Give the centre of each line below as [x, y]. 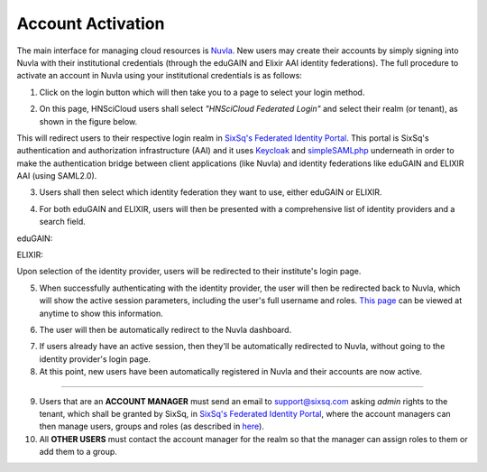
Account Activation [91, 23]
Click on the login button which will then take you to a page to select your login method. [202, 92]
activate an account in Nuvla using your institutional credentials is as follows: [159, 76]
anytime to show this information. [101, 313]
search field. [62, 222]
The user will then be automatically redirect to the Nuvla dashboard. [165, 329]
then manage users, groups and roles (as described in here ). [152, 426]
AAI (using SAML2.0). [57, 176]
